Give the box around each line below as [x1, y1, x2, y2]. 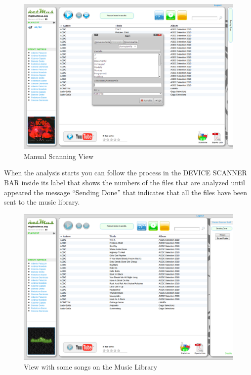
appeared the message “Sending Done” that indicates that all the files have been [4, 187, 248, 197]
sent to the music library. [4, 197, 80, 207]
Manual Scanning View [24, 151, 94, 161]
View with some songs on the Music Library [24, 362, 158, 372]
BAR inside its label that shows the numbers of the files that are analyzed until [4, 177, 245, 187]
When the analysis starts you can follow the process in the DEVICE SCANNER [4, 167, 247, 178]
